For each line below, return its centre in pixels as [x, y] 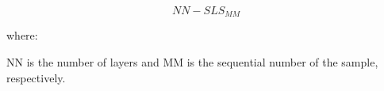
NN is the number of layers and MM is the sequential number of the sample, [192, 62]
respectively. [36, 77]
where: [22, 35]
